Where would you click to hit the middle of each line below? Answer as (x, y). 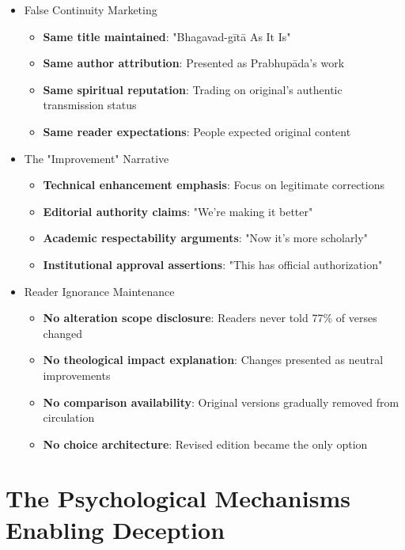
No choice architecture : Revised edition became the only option (205, 444)
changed (62, 333)
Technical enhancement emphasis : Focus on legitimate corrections (214, 185)
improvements (77, 375)
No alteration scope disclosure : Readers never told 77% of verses (210, 318)
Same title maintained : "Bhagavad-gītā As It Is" (167, 36)
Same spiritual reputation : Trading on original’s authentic (193, 89)
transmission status (90, 105)
